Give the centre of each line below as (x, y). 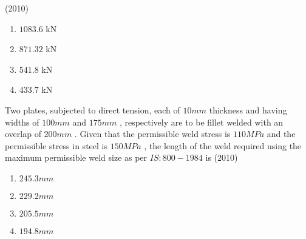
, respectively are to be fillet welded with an (201, 122)
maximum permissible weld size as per (76, 157)
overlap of (23, 134)
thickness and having (248, 109)
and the (281, 134)
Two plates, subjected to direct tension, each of (93, 109)
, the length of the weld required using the (223, 145)
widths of (22, 122)
